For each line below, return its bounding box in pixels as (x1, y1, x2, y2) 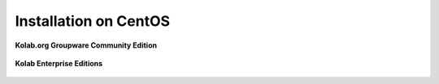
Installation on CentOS (15, 12, 171, 30)
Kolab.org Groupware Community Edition (15, 40, 158, 50)
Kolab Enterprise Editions (15, 58, 103, 68)
